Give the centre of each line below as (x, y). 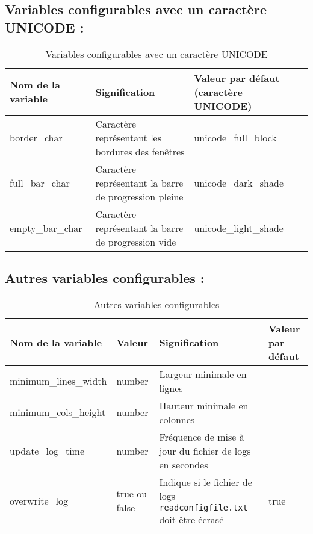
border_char (36, 137)
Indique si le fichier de (206, 482)
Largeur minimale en (203, 374)
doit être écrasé (191, 519)
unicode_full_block (235, 137)
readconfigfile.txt (203, 507)
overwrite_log (39, 500)
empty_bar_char (46, 228)
